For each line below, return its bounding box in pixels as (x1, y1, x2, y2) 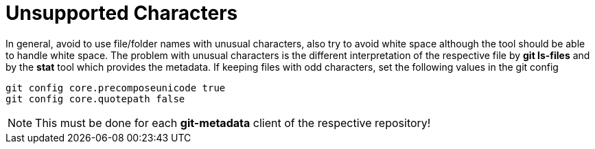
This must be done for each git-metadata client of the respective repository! (35, 115, 431, 130)
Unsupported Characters (5, 1, 238, 25)
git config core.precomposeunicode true (5, 82, 226, 93)
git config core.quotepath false (5, 93, 185, 104)
